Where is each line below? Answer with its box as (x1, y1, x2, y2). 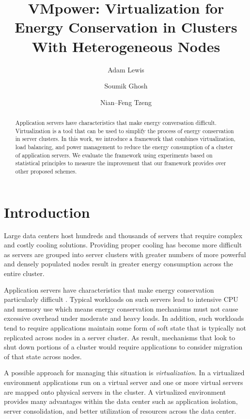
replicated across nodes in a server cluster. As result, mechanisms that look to (4, 332, 235, 342)
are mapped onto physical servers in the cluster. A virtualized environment (4, 386, 226, 397)
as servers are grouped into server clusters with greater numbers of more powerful (4, 249, 246, 259)
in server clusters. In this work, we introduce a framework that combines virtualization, (15, 135, 235, 143)
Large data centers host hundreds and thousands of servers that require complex (4, 230, 243, 240)
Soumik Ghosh (104, 81, 148, 91)
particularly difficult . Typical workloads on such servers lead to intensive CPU (4, 294, 238, 304)
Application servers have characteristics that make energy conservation (4, 284, 214, 295)
